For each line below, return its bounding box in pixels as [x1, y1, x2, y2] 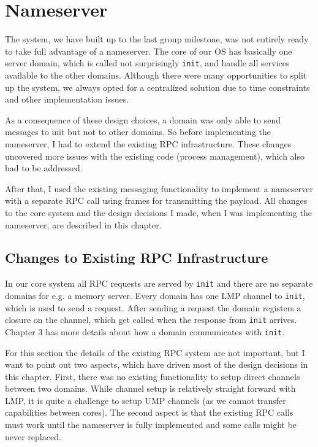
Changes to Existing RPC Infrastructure [5, 248, 268, 267]
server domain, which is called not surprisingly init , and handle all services [5, 56, 290, 69]
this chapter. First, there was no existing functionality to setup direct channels [5, 370, 300, 383]
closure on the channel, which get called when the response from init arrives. [5, 313, 297, 326]
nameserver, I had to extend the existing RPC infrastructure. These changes [5, 137, 292, 150]
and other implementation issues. [5, 93, 129, 106]
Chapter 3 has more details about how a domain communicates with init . [5, 325, 285, 338]
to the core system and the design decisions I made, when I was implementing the [5, 206, 312, 219]
